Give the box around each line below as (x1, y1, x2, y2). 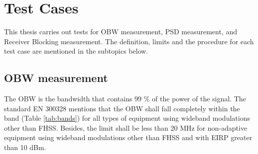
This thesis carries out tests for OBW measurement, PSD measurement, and (4, 26, 238, 37)
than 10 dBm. (4, 142, 46, 153)
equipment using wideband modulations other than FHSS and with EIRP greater (4, 132, 253, 143)
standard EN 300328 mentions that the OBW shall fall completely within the (4, 103, 240, 113)
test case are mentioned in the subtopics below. (4, 46, 148, 56)
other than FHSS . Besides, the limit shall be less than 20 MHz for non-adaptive (4, 122, 248, 133)
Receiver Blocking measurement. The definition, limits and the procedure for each (4, 36, 254, 46)
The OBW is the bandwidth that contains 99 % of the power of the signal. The (4, 93, 246, 104)
